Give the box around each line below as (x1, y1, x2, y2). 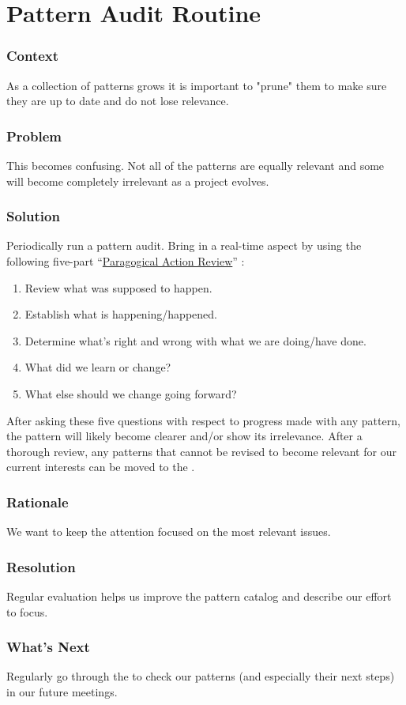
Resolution (6, 556, 76, 576)
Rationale (6, 492, 69, 511)
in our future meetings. (6, 683, 118, 699)
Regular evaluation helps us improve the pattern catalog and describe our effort (6, 587, 392, 604)
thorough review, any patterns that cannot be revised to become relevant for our (6, 443, 397, 459)
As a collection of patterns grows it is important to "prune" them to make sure (6, 77, 387, 93)
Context (6, 46, 59, 66)
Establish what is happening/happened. (24, 306, 217, 322)
